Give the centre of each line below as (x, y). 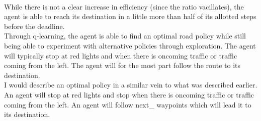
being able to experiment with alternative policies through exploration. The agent (130, 45)
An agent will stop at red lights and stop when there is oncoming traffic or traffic (129, 94)
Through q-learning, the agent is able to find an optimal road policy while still (125, 36)
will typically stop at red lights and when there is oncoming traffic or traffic (121, 55)
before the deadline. (34, 26)
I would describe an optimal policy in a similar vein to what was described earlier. (131, 85)
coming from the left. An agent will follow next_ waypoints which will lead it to (128, 104)
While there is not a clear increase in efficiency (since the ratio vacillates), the (124, 6)
